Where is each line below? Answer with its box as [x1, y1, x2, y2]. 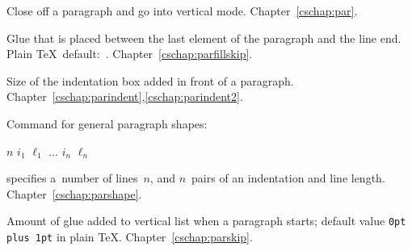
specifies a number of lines [6, 169, 138, 186]
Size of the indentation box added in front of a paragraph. [6, 72, 294, 89]
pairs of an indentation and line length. [191, 169, 385, 186]
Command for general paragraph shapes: [6, 115, 208, 132]
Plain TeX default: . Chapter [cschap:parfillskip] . [6, 45, 253, 62]
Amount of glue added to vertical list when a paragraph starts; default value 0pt [6, 212, 406, 229]
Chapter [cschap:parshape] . [6, 185, 142, 202]
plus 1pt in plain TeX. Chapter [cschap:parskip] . [6, 228, 253, 245]
